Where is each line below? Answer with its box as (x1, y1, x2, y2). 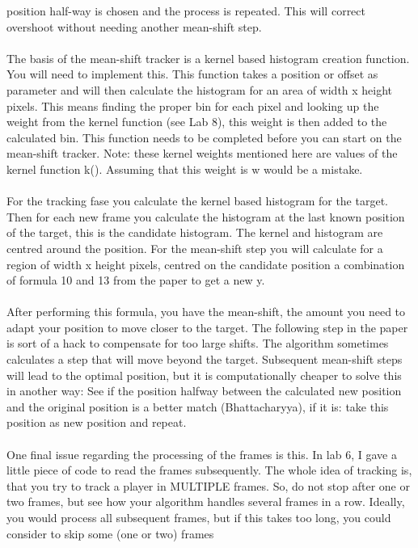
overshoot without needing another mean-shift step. (6, 18, 262, 35)
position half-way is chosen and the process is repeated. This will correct (6, 2, 365, 19)
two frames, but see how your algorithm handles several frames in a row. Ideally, (6, 493, 405, 510)
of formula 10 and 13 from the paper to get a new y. (6, 272, 265, 289)
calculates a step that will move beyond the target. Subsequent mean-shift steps (6, 351, 403, 368)
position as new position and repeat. (6, 414, 187, 431)
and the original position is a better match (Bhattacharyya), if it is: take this (6, 398, 389, 415)
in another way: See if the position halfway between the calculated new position (6, 382, 402, 399)
